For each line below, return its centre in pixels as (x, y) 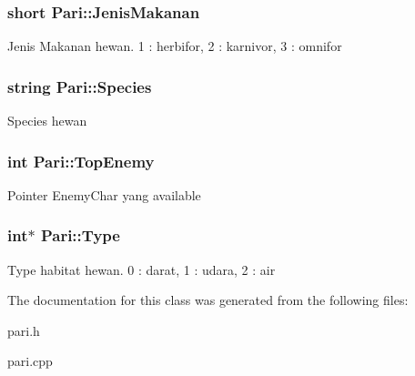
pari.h (24, 330)
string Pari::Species (80, 86)
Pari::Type (80, 235)
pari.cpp (30, 361)
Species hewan (47, 121)
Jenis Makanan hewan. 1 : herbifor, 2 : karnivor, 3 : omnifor (175, 46)
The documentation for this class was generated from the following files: (208, 300)
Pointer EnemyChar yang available (104, 194)
